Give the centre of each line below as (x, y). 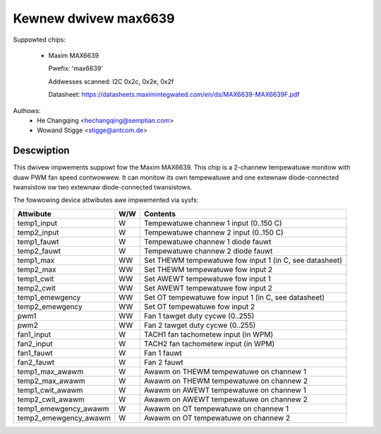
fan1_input (34, 334)
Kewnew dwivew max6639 (94, 18)
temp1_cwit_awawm (50, 390)
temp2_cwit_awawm (51, 399)
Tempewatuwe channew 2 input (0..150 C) (213, 232)
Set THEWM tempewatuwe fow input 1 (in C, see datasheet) (243, 260)
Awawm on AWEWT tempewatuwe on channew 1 (225, 390)
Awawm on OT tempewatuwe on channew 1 (216, 409)
